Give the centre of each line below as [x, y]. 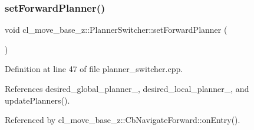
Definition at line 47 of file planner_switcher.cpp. [94, 69]
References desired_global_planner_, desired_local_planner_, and [127, 88]
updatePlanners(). [37, 100]
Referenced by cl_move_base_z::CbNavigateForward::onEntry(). [123, 120]
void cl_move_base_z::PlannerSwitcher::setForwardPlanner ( [116, 30]
